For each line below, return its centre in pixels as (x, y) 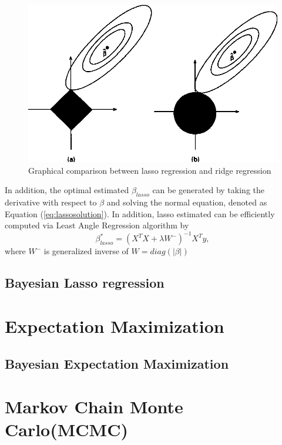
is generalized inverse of (86, 251)
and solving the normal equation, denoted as (187, 202)
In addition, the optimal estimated (67, 190)
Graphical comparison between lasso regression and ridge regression (150, 170)
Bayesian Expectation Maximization (117, 363)
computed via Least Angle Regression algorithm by (97, 225)
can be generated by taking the (208, 190)
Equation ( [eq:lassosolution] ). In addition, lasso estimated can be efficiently (140, 213)
